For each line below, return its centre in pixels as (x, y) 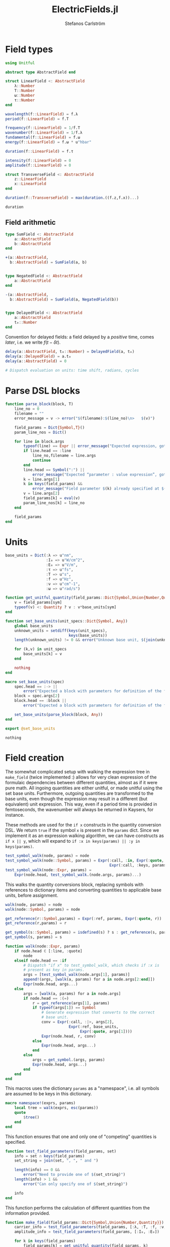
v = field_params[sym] (38, 603)
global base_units (34, 626)
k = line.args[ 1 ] (41, 479)
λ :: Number (25, 86)
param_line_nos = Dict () (40, 432)
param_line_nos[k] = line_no (54, 503)
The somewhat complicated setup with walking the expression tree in (78, 772)
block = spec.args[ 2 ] (37, 696)
